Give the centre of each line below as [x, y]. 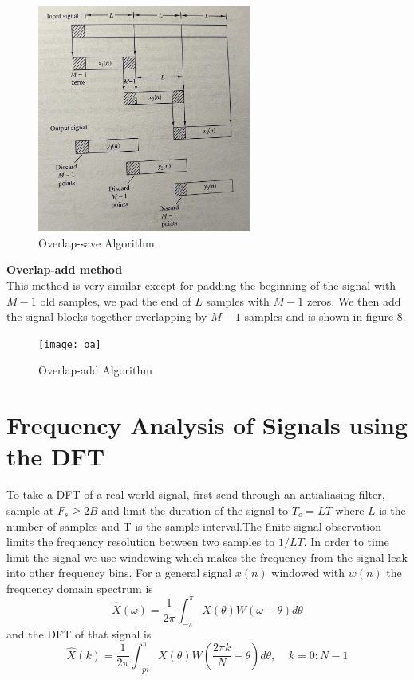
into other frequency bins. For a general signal [119, 573]
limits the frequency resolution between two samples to [141, 542]
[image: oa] [70, 344]
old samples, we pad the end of [116, 300]
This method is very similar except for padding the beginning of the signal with [201, 285]
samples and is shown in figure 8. [325, 316]
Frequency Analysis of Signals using [207, 425]
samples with [238, 300]
